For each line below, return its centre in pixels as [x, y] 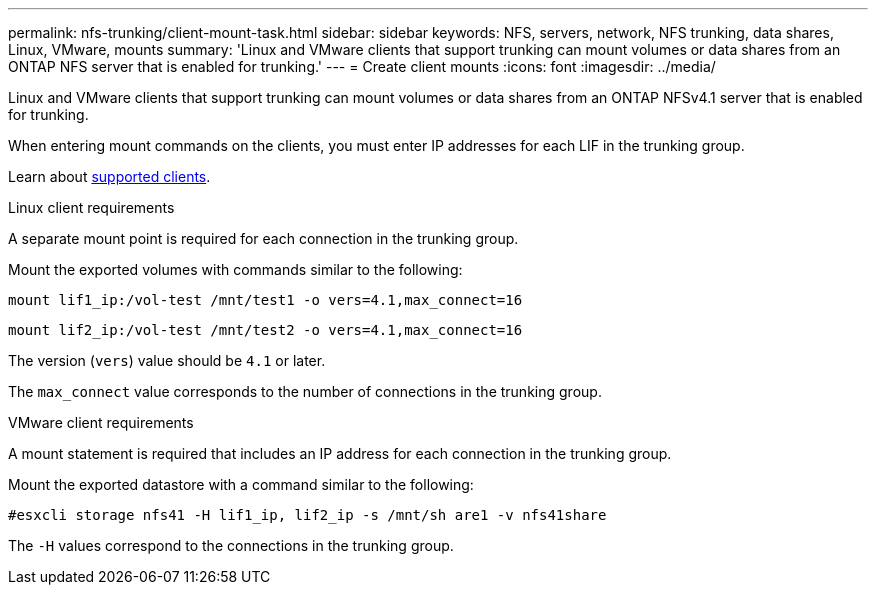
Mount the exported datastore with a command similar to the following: [241, 484]
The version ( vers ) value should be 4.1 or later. [167, 360]
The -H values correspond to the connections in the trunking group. [231, 545]
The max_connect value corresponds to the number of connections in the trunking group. [305, 391]
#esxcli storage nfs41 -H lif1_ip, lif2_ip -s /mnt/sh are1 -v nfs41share [307, 515]
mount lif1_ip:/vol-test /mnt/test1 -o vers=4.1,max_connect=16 [265, 300]
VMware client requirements [101, 422]
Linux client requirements [91, 207]
